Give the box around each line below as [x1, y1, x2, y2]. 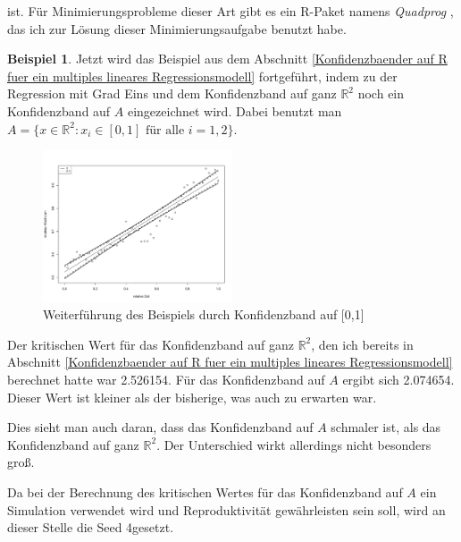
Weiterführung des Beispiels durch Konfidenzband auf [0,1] [43, 305, 365, 324]
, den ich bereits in [311, 335, 414, 353]
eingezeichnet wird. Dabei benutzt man [127, 101, 342, 120]
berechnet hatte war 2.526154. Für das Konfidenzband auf [7, 370, 325, 389]
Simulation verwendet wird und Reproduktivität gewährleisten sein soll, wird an [7, 500, 446, 519]
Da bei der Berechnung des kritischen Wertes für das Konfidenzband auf [7, 483, 403, 502]
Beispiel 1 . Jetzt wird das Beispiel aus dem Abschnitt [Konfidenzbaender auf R [7, 49, 448, 68]
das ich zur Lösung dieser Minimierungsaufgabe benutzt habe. [7, 19, 347, 38]
